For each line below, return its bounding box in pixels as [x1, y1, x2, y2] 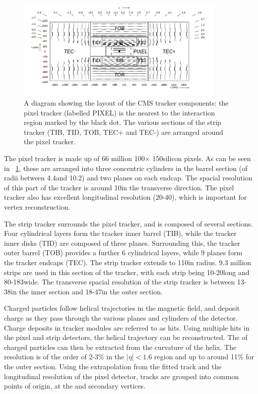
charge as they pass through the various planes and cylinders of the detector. [4, 312, 238, 323]
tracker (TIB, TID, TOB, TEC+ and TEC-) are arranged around [24, 126, 223, 137]
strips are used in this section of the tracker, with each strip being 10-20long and [4, 267, 250, 277]
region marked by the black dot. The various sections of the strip [24, 117, 221, 127]
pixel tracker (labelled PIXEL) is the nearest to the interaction [24, 107, 215, 117]
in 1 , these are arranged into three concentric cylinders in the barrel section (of [4, 163, 248, 173]
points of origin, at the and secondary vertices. [4, 381, 146, 391]
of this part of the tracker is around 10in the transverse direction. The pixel [4, 182, 234, 192]
